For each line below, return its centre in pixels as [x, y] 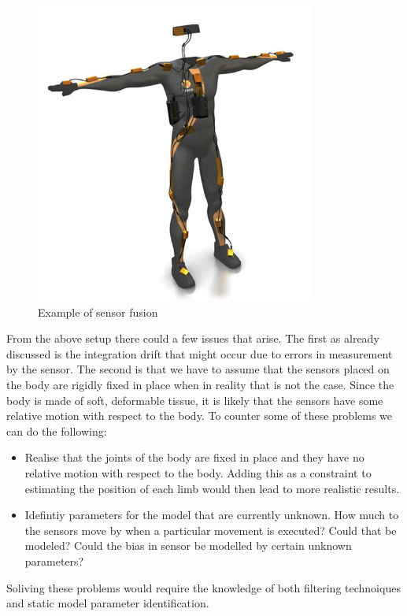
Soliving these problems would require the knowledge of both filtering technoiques [203, 587]
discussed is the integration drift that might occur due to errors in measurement [200, 353]
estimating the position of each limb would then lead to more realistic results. [212, 488]
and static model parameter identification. [108, 603]
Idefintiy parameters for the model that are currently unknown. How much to [212, 515]
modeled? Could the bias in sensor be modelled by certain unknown [188, 545]
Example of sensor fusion [98, 312]
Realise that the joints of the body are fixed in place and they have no [194, 457]
